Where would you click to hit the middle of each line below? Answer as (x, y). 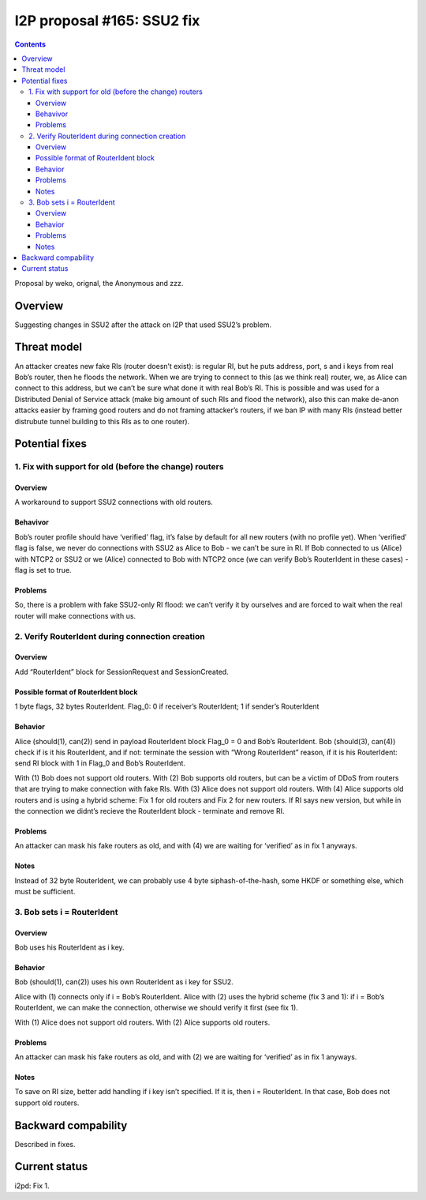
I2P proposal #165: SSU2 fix (107, 21)
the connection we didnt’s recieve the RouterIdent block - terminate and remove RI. (149, 811)
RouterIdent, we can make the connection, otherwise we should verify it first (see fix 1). (157, 1008)
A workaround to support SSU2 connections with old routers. (114, 502)
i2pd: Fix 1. (32, 1186)
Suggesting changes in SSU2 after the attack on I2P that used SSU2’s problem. (143, 325)
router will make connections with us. (75, 615)
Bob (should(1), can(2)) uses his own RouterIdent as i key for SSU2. (124, 982)
